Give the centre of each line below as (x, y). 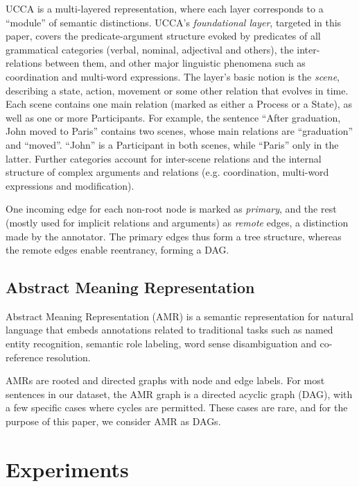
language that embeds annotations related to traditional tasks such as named (169, 330)
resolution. (68, 357)
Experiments (67, 469)
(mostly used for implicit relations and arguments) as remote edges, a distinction (177, 222)
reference (25, 357)
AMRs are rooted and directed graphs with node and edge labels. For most (165, 380)
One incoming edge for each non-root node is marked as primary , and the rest (171, 209)
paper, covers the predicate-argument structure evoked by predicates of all (163, 36)
